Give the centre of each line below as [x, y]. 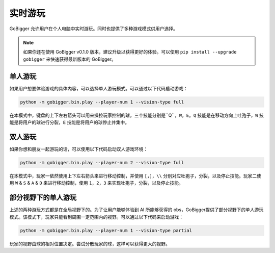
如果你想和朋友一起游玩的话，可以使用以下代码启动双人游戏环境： [78, 149]
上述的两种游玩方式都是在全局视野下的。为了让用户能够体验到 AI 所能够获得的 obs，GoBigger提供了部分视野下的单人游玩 [136, 210]
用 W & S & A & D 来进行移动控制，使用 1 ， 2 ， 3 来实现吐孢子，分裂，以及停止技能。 [96, 183]
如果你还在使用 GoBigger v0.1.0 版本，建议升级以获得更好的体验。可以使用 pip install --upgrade [130, 52]
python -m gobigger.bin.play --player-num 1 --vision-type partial [106, 230]
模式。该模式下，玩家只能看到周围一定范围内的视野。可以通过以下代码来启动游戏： [96, 217]
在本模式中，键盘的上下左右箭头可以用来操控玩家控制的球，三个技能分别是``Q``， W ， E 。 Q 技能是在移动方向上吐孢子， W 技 [137, 115]
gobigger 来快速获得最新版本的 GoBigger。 [70, 59]
